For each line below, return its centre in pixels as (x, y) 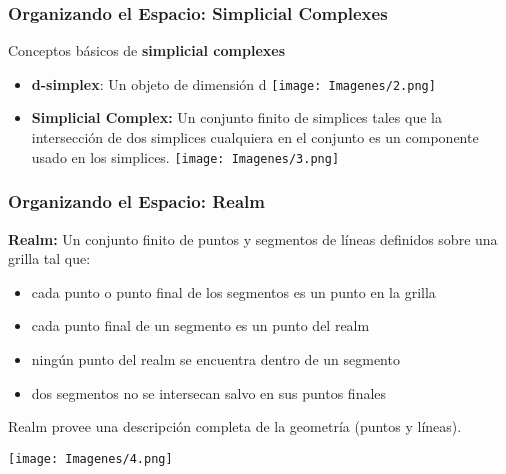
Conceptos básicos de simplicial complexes (147, 50)
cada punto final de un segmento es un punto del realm (200, 325)
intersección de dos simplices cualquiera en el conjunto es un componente (255, 137)
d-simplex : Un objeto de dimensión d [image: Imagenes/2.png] (233, 83)
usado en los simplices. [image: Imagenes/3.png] (185, 156)
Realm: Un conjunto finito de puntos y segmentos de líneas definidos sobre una (253, 238)
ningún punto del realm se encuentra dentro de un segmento (215, 358)
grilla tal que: (49, 258)
